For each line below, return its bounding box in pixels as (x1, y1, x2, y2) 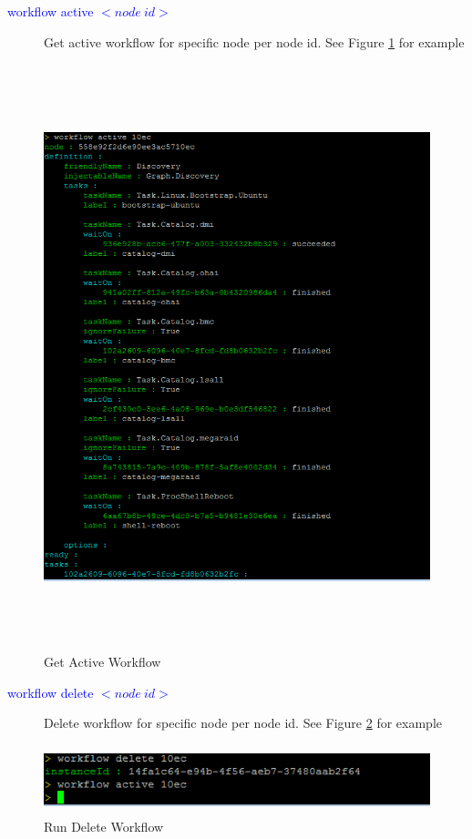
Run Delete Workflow (44, 817, 164, 836)
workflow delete (7, 682, 94, 701)
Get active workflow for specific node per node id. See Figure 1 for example (44, 32, 465, 51)
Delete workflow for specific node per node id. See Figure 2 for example (44, 713, 442, 732)
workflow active (7, 2, 94, 20)
